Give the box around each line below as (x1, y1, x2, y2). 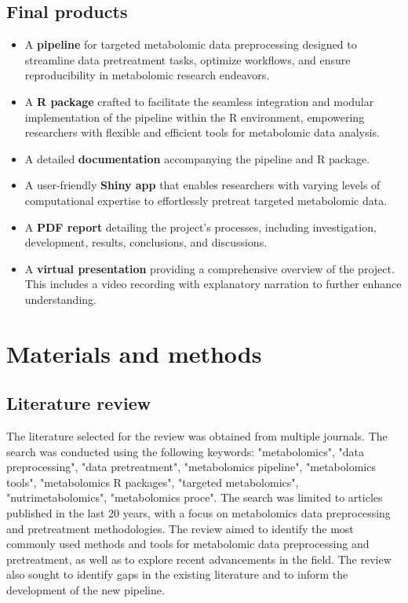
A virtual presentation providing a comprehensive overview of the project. (24, 260, 395, 276)
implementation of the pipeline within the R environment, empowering (24, 108, 365, 125)
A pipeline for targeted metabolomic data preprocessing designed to (24, 36, 357, 53)
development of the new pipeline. (6, 582, 165, 598)
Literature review (6, 391, 151, 415)
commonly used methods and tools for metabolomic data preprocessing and (6, 535, 370, 552)
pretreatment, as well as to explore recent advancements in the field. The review (6, 550, 392, 567)
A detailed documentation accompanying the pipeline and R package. (24, 150, 370, 166)
